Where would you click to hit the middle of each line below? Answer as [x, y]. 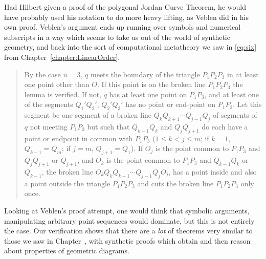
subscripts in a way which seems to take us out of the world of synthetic [117, 37]
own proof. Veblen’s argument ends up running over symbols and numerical [123, 27]
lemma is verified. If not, [63, 94]
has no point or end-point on [171, 104]
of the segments [49, 104]
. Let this [247, 104]
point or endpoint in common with [79, 138]
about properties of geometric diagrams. [67, 251]
